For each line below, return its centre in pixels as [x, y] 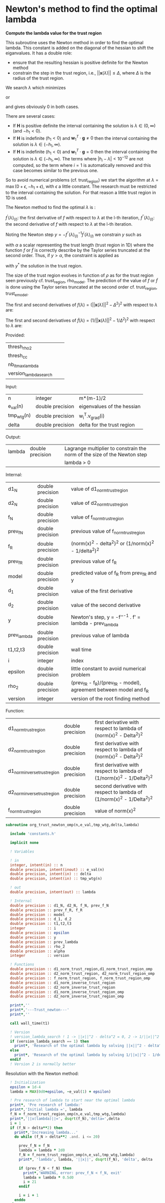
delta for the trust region [107, 425]
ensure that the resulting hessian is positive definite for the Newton [80, 62]
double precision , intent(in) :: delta [51, 874]
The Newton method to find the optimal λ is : [51, 208]
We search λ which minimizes [36, 87]
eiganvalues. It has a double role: [39, 53]
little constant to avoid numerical [108, 668]
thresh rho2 [20, 347]
